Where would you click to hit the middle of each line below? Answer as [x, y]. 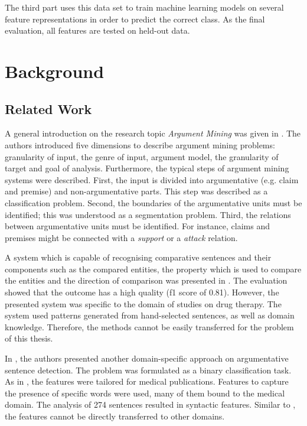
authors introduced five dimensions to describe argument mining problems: [140, 144]
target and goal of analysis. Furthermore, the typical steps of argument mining [147, 168]
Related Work [48, 108]
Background [55, 71]
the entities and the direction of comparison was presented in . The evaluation [146, 280]
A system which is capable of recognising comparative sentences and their [138, 257]
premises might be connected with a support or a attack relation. [121, 237]
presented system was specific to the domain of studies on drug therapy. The [143, 303]
